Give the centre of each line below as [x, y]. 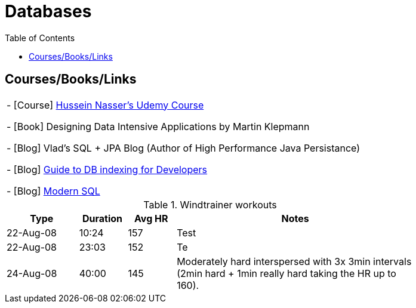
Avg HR [151, 218]
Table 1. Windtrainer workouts [210, 204]
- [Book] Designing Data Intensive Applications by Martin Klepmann [158, 126]
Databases [48, 11]
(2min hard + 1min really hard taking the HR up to [286, 273]
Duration [102, 218]
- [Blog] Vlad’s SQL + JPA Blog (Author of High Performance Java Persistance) [184, 148]
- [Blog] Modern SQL [53, 191]
